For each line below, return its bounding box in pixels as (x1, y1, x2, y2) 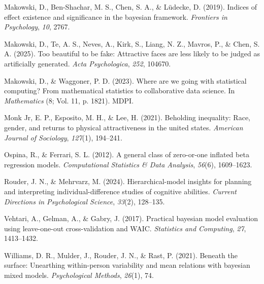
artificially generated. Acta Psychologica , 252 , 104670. (4, 58, 171, 68)
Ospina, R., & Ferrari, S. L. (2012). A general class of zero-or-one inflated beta (4, 149, 249, 160)
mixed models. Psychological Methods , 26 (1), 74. (4, 270, 154, 280)
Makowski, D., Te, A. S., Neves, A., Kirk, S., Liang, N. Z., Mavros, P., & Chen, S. (4, 38, 260, 49)
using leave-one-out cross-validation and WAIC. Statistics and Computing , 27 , (4, 223, 246, 233)
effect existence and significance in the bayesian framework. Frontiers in (4, 11, 227, 22)
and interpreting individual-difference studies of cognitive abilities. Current (4, 186, 237, 196)
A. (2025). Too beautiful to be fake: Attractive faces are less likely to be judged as (4, 48, 260, 59)
